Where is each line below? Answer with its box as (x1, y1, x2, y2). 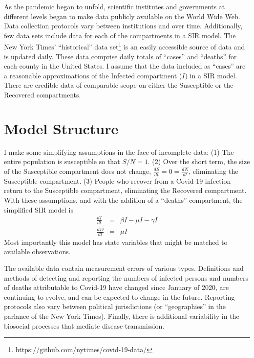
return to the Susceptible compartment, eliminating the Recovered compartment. (4, 185, 247, 195)
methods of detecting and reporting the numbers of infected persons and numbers (4, 272, 248, 283)
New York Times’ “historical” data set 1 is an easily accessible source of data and (4, 40, 245, 52)
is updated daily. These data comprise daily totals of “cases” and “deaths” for (4, 51, 237, 61)
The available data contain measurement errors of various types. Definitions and (4, 263, 244, 273)
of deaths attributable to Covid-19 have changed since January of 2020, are (4, 282, 229, 292)
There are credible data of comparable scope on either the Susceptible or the (4, 80, 233, 90)
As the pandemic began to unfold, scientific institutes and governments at (4, 1, 225, 11)
